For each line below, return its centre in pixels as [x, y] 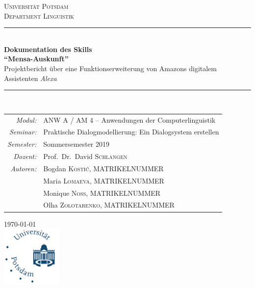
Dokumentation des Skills [48, 49]
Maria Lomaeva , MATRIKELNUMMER [104, 180]
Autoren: [24, 168]
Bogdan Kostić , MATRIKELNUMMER [103, 168]
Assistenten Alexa [30, 78]
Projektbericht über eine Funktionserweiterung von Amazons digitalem [110, 68]
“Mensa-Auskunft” [36, 59]
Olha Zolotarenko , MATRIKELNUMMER [109, 205]
